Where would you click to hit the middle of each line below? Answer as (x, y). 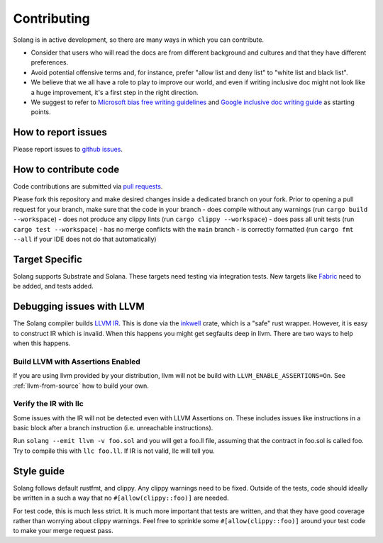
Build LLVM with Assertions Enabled (77, 362)
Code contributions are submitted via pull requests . (88, 186)
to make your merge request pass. (63, 531)
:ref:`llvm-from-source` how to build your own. (81, 386)
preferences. (50, 62)
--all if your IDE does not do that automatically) (85, 239)
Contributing (51, 18)
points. (41, 112)
